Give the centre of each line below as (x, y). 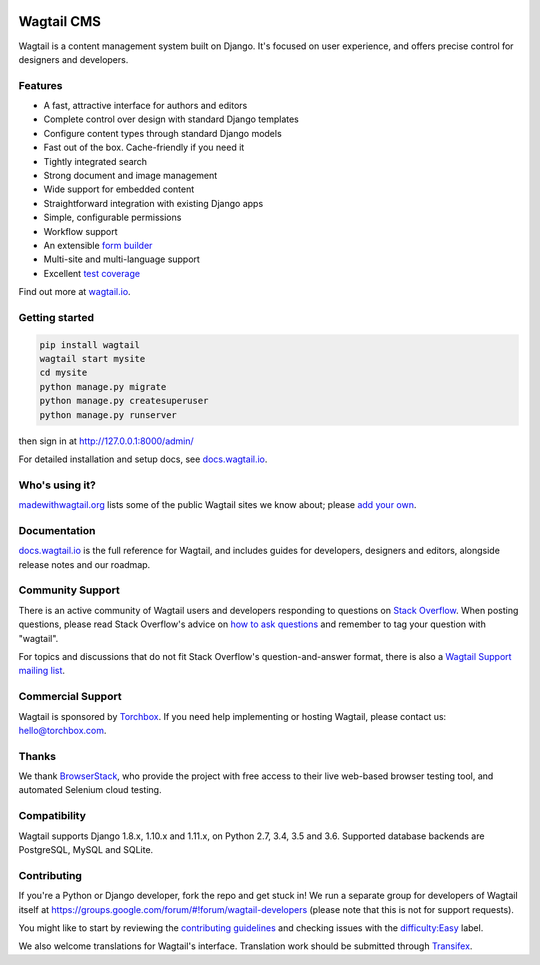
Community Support (69, 590)
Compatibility (52, 816)
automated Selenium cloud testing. (90, 790)
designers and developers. (73, 59)
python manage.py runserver (108, 414)
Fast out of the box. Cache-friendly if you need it (144, 147)
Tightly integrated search (95, 161)
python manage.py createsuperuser (124, 401)
